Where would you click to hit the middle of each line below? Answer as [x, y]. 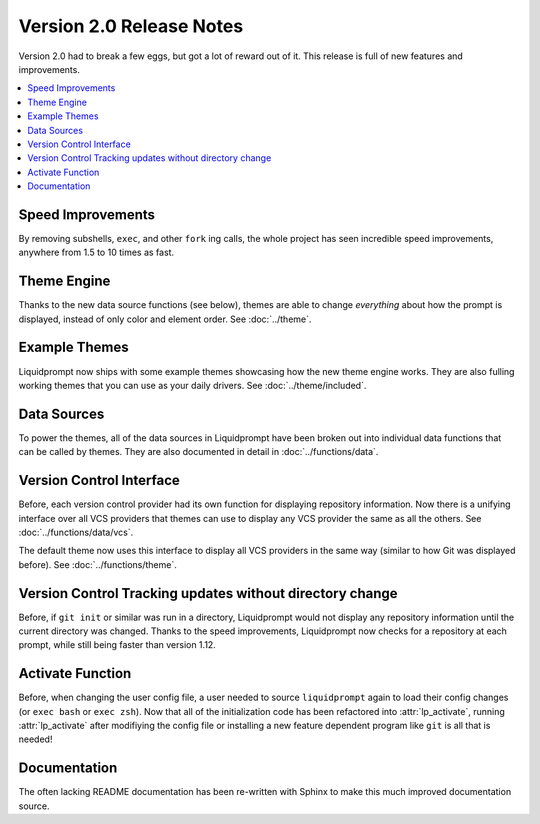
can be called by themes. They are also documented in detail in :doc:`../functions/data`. [198, 452]
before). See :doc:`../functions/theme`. [97, 564]
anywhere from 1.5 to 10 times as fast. [96, 252]
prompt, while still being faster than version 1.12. [117, 645]
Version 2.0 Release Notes [131, 26]
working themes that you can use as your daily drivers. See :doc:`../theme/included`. [192, 385]
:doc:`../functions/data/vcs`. [76, 532]
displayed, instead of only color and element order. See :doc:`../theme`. [165, 319]
